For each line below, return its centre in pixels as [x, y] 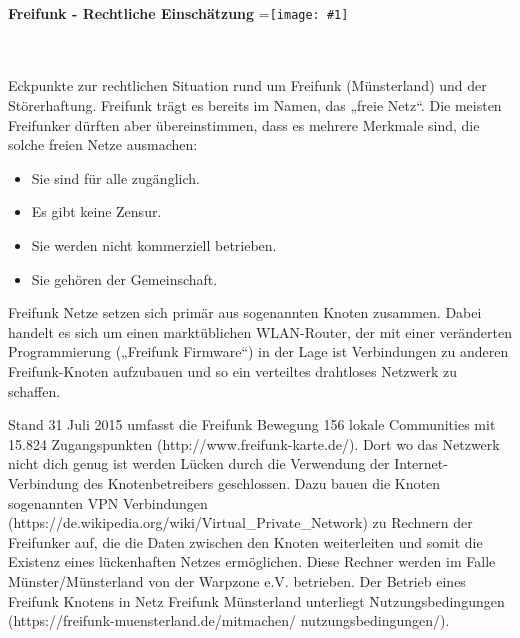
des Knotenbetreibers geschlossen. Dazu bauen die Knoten [261, 482]
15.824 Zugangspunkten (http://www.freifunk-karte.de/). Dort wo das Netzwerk [254, 443]
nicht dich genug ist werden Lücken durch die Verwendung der [199, 463]
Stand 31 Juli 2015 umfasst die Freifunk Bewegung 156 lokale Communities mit [252, 424]
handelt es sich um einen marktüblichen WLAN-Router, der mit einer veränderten [260, 331]
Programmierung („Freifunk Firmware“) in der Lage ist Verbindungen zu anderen [258, 351]
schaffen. [34, 390]
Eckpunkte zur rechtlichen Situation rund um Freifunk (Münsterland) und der [247, 85]
